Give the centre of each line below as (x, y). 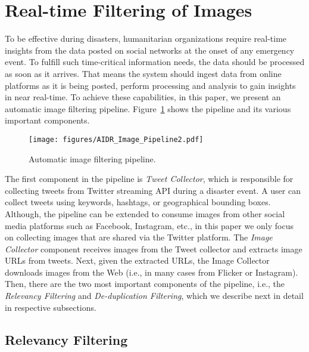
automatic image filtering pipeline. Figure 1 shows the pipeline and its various (148, 108)
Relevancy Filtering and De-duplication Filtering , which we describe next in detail (154, 296)
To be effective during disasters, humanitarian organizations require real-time (146, 38)
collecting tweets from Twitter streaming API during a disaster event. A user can (153, 190)
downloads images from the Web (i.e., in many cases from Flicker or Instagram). (152, 272)
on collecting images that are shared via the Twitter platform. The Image (139, 237)
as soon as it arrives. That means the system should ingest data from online (143, 73)
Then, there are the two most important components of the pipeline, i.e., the (145, 284)
